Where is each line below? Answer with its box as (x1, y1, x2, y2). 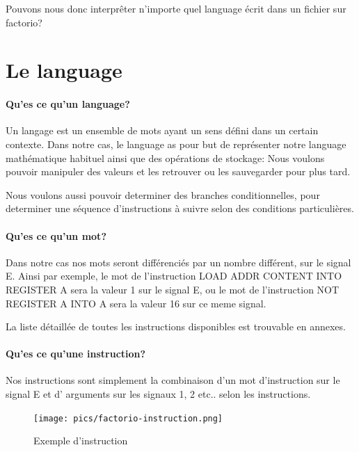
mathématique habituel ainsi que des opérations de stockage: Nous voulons (6, 150, 325, 165)
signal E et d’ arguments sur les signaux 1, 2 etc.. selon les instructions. (6, 387, 311, 401)
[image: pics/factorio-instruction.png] (33, 413, 223, 423)
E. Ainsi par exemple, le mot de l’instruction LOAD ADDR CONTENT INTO (6, 268, 342, 283)
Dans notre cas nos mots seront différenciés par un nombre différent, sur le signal (6, 255, 351, 269)
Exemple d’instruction (33, 433, 128, 448)
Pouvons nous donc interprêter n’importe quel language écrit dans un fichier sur (6, 1, 346, 15)
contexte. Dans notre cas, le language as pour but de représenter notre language (6, 136, 346, 151)
